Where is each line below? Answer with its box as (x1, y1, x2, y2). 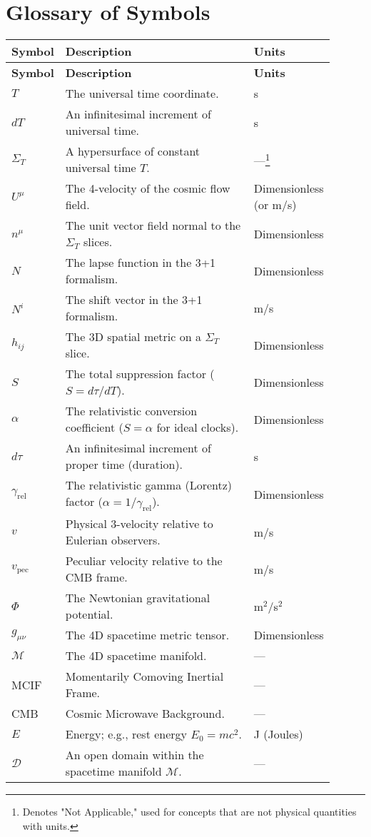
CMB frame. (65, 569, 128, 586)
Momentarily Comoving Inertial (65, 668, 224, 685)
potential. (65, 606, 113, 623)
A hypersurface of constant (65, 143, 200, 160)
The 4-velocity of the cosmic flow (65, 180, 230, 197)
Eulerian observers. (65, 532, 161, 549)
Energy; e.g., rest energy (65, 726, 188, 743)
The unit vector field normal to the (65, 217, 241, 234)
